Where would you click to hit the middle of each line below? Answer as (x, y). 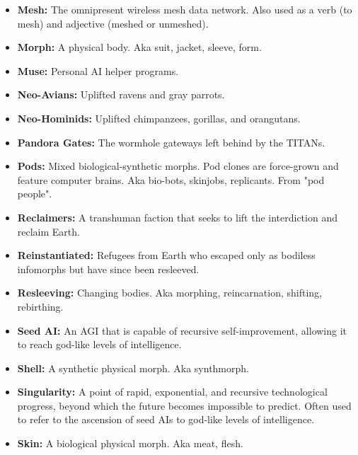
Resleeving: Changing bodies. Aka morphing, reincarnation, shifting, (170, 293)
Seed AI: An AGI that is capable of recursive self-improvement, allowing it (182, 330)
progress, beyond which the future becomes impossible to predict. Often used (184, 405)
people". (35, 194)
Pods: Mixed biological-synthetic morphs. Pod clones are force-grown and (178, 166)
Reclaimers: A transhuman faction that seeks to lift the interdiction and (177, 217)
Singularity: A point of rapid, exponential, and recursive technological (172, 392)
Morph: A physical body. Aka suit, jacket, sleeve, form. (139, 47)
